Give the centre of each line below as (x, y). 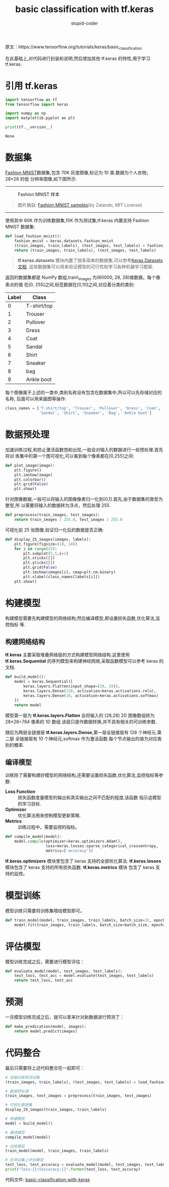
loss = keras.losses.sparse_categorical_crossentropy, (102, 846)
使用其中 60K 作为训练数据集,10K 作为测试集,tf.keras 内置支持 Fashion (77, 220)
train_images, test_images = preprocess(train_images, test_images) (78, 1096)
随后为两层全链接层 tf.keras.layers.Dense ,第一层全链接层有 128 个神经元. (81, 732)
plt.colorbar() (30, 480)
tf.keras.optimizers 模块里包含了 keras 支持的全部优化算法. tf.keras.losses (83, 861)
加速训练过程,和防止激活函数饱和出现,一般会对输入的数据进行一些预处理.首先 (84, 449)
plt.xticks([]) (39, 558)
